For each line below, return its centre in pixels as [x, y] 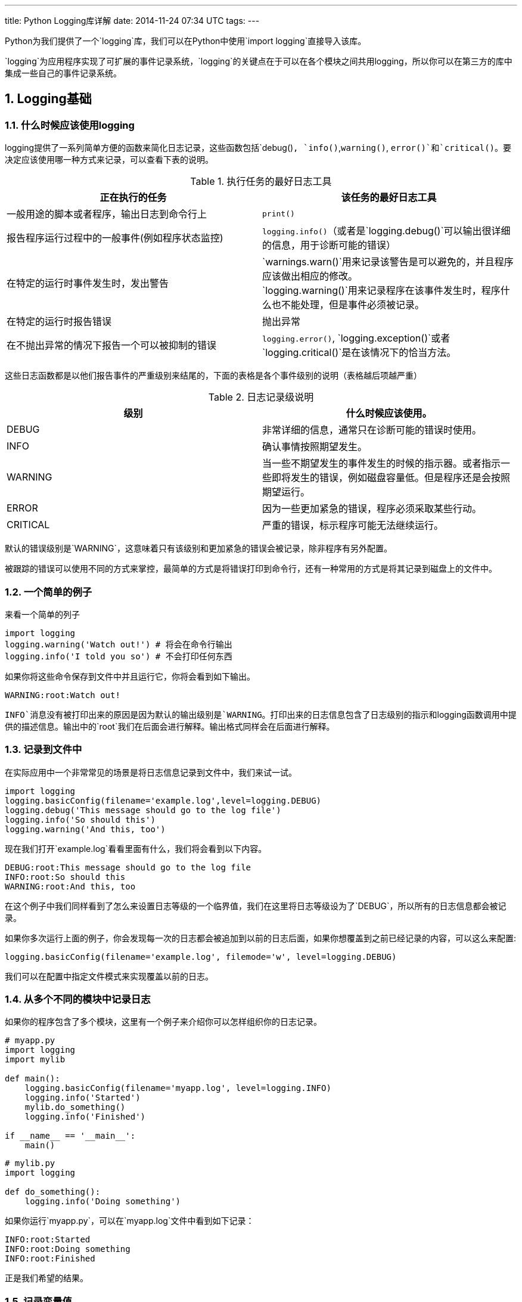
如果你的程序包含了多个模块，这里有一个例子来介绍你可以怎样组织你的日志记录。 [163, 1022]
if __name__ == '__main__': [70, 1136]
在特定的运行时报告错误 [59, 322]
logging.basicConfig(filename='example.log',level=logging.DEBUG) [163, 800]
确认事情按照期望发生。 [315, 447]
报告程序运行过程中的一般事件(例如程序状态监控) [115, 238]
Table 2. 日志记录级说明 [261, 397]
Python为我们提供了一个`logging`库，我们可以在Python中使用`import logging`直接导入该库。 [186, 41]
